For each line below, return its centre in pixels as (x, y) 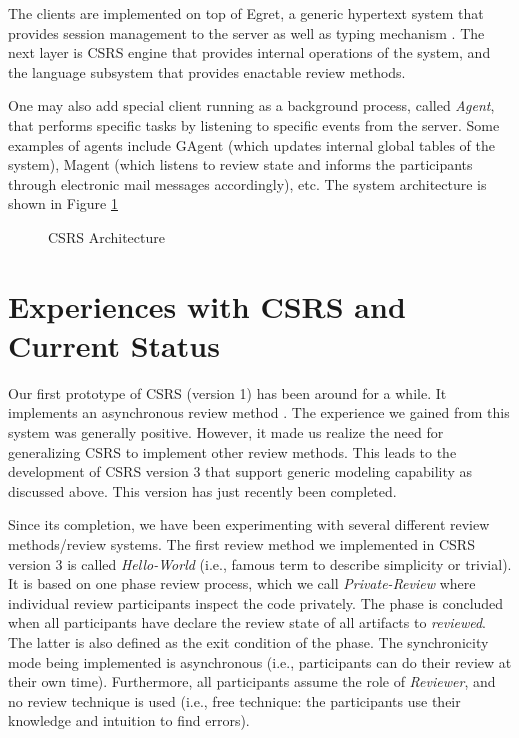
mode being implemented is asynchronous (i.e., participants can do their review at (260, 661)
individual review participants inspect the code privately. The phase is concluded (256, 602)
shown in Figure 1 (63, 203)
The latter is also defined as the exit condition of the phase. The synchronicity (248, 641)
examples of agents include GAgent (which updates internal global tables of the (251, 144)
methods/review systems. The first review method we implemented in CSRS (241, 544)
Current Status (114, 344)
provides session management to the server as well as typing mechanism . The (246, 32)
